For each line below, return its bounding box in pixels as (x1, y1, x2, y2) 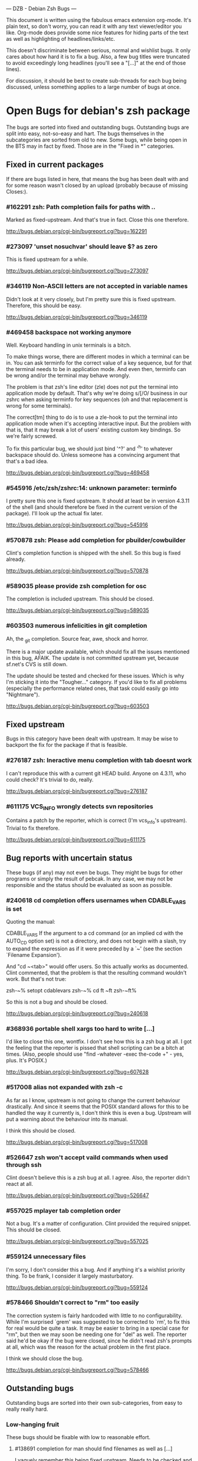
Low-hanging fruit (6, 1420, 60, 1428)
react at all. (6, 1180, 34, 1187)
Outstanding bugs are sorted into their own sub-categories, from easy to (6, 1399, 183, 1406)
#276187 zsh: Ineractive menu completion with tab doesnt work (6, 756, 192, 765)
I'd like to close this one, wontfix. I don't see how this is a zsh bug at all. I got (6, 1038, 192, 1045)
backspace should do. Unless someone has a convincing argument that (6, 451, 180, 458)
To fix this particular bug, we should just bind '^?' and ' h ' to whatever (6, 444, 173, 452)
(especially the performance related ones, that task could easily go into (6, 685, 179, 692)
